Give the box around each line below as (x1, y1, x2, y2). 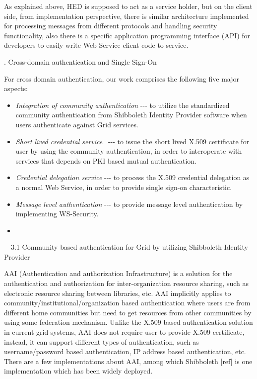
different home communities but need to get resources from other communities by (4, 307, 252, 317)
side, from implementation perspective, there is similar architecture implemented (4, 10, 249, 21)
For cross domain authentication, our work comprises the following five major (4, 73, 240, 84)
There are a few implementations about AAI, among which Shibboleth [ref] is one (4, 356, 253, 366)
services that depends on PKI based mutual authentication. (15, 155, 196, 166)
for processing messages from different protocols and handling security (4, 20, 217, 31)
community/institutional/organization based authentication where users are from (4, 297, 251, 308)
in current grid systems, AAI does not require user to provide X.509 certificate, (4, 327, 245, 337)
